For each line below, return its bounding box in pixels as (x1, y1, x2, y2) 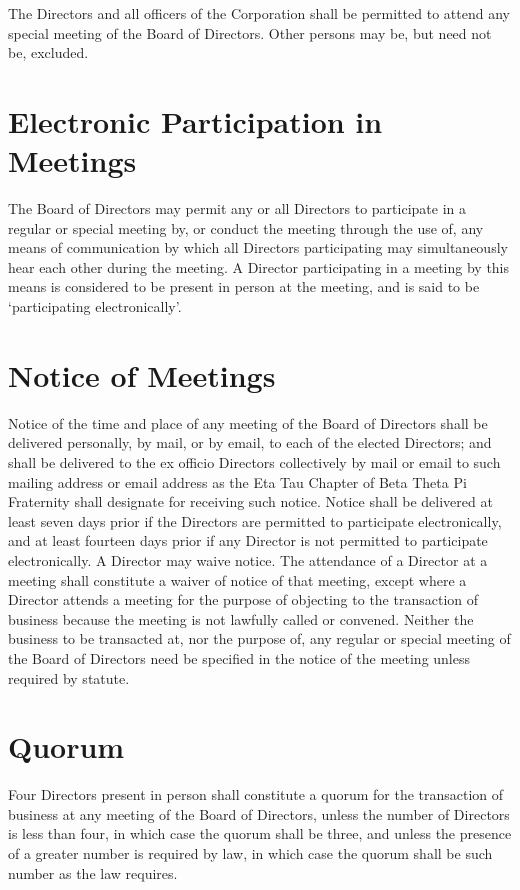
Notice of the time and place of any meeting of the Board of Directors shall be (8, 412, 488, 433)
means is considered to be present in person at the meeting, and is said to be (8, 276, 480, 297)
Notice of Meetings (8, 354, 276, 395)
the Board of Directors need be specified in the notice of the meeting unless (8, 647, 470, 668)
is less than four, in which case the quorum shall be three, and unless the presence (8, 823, 512, 844)
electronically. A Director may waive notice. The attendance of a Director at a (8, 549, 488, 570)
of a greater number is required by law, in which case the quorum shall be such (8, 843, 493, 863)
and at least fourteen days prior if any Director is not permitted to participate (8, 530, 488, 551)
